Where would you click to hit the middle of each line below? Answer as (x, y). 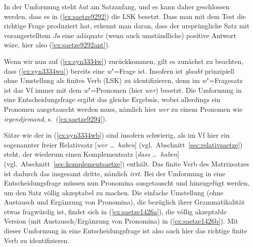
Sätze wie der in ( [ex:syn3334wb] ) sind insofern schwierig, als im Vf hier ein (117, 135)
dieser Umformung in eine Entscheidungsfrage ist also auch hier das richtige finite (126, 231)
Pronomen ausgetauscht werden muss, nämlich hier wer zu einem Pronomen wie (123, 109)
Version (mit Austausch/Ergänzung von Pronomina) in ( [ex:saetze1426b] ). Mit (121, 221)
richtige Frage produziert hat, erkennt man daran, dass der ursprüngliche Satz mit (127, 26)
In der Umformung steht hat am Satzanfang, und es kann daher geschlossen (117, 6)
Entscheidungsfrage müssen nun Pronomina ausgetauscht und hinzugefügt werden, (127, 183)
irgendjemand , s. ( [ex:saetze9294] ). (56, 118)
